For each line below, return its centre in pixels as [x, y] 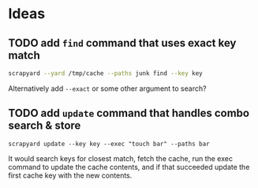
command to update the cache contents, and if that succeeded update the [129, 167]
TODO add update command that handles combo [129, 113]
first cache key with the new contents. [70, 175]
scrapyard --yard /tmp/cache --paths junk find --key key [105, 73]
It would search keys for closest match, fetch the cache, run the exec [120, 158]
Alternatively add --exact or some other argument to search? [107, 88]
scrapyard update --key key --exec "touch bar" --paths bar [109, 144]
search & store [45, 126]
